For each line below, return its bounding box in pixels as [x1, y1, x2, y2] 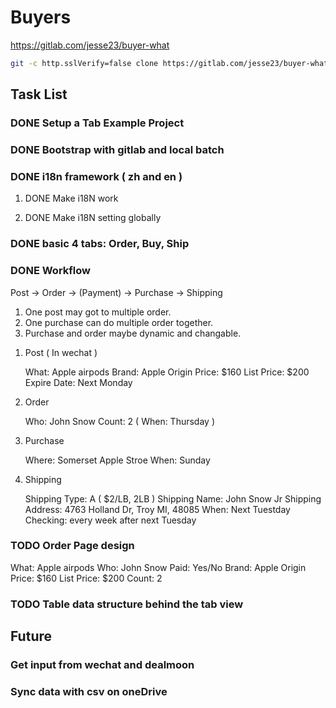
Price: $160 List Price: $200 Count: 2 [10, 572, 163, 584]
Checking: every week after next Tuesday [24, 514, 197, 526]
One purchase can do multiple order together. [24, 316, 214, 328]
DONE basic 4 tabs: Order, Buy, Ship [10, 237, 190, 251]
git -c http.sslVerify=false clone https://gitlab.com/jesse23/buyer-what [10, 58, 329, 68]
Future [10, 628, 53, 645]
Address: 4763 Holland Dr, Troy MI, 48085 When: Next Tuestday [24, 503, 291, 515]
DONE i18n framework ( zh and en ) [10, 169, 183, 183]
